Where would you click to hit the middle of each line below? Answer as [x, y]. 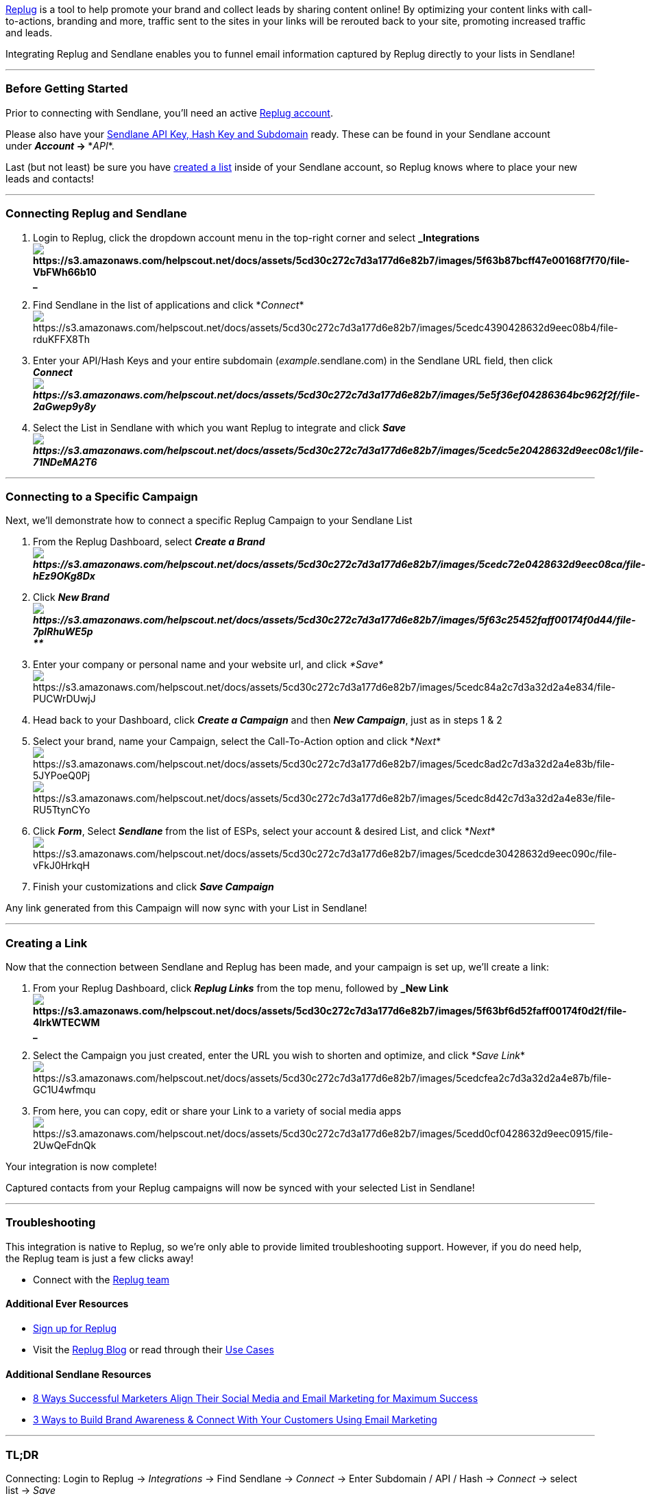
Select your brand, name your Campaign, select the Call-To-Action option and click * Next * [237, 741]
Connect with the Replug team [101, 1279]
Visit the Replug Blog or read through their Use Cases [154, 1349]
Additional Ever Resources [67, 1304]
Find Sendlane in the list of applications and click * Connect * [169, 305]
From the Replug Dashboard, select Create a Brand [149, 542]
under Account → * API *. [60, 145]
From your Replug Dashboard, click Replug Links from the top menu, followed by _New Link [241, 988]
